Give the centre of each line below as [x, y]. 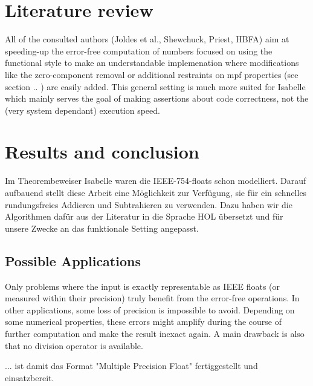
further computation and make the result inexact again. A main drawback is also [155, 333]
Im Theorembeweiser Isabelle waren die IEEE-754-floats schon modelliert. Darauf [156, 181]
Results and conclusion [102, 152]
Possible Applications [73, 260]
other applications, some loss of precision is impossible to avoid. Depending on [150, 309]
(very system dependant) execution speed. [82, 110]
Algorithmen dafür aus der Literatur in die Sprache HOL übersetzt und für [144, 216]
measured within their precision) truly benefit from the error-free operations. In [152, 298]
